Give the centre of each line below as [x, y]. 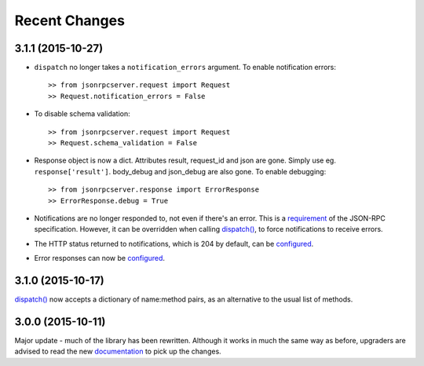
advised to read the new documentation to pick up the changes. [118, 351]
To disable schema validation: [82, 114]
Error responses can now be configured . [99, 258]
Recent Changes [70, 20]
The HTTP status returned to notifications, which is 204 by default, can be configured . [174, 243]
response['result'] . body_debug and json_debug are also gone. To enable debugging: [180, 171]
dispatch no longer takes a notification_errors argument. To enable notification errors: [185, 68]
